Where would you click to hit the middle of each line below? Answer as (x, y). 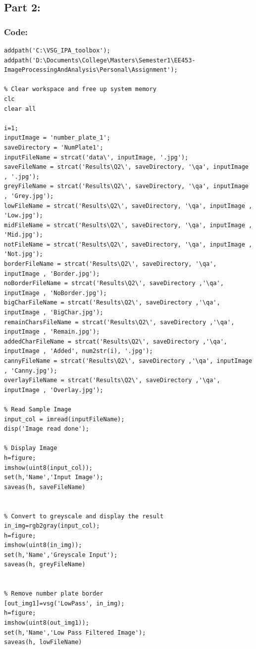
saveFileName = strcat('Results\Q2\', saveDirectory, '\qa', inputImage (126, 167)
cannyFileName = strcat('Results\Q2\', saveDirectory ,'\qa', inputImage (128, 361)
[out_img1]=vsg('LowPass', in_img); (64, 603)
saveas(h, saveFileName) (45, 487)
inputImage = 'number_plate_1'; (57, 138)
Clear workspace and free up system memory (84, 89)
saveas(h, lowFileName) (43, 642)
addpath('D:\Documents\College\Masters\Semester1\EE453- (100, 60)
